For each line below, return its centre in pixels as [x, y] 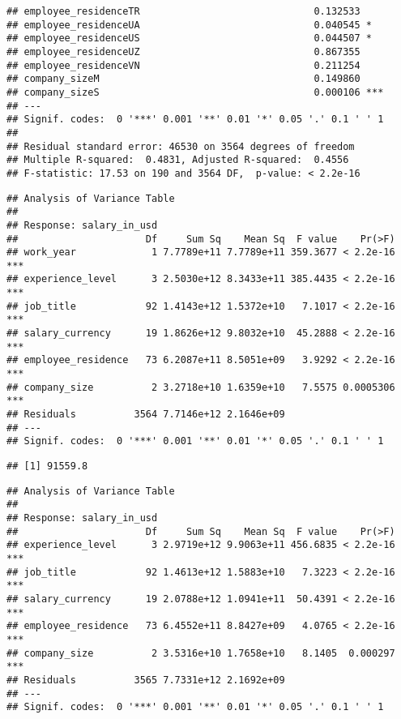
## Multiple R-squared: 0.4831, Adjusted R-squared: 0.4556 [178, 160]
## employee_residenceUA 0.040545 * [190, 25]
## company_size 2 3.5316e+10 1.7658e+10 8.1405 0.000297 [201, 653]
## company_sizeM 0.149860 [183, 79]
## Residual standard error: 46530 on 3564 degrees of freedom [181, 146]
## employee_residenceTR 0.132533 [183, 11]
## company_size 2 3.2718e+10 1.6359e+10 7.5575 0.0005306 [201, 387]
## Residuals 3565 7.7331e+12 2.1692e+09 [146, 680]
